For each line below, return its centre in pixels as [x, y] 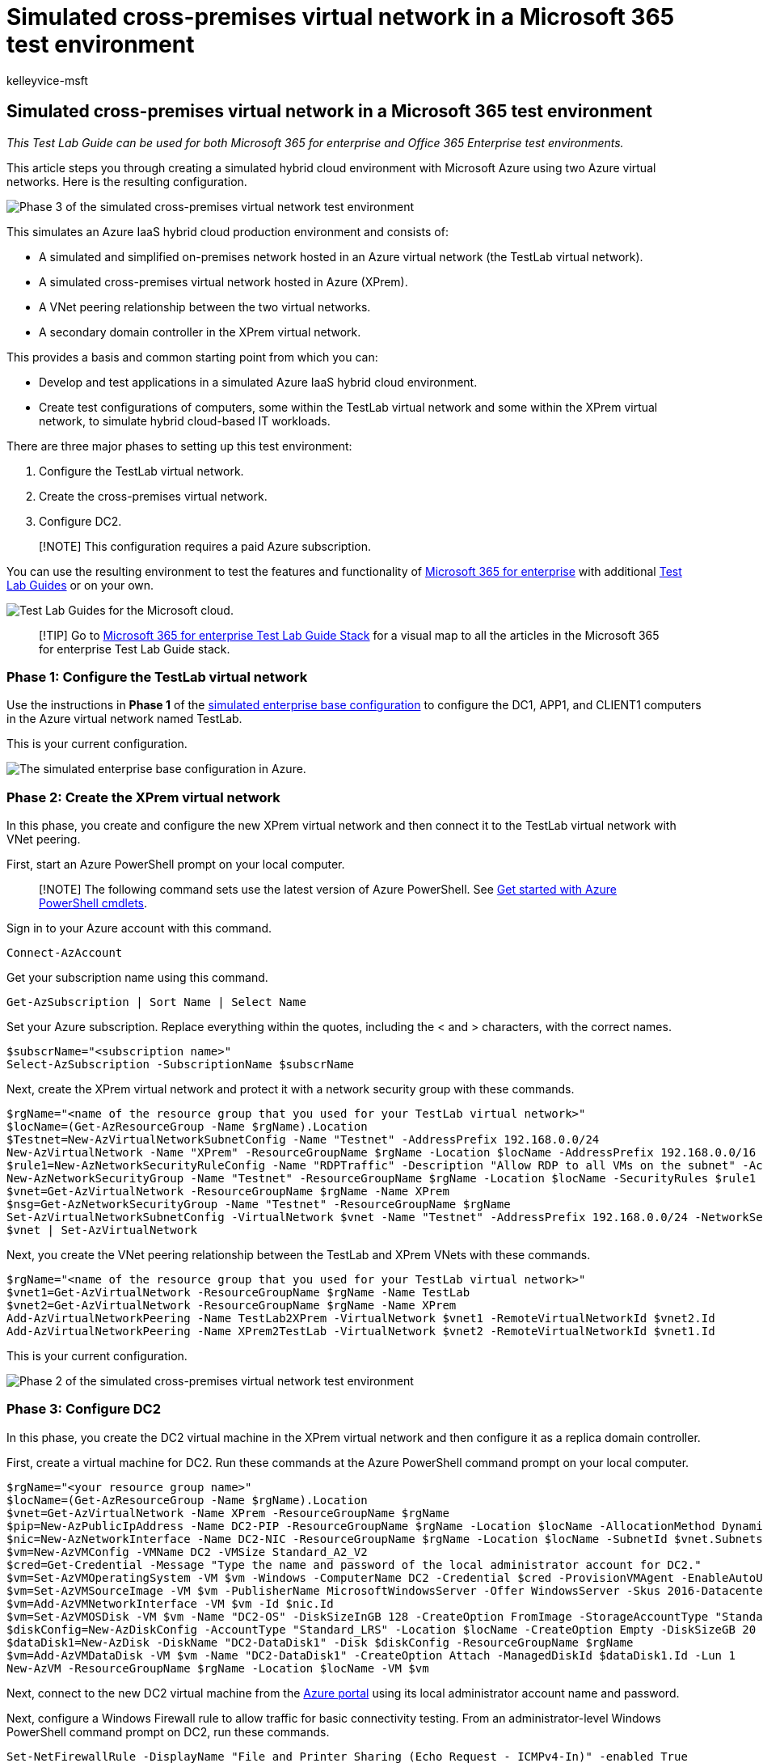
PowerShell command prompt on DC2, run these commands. [168, 1731]
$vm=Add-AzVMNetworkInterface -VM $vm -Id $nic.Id [170, 1603]
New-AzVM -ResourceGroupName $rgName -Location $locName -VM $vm [218, 1668]
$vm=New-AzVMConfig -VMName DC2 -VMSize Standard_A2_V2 [187, 1552]
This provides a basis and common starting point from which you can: [192, 357]
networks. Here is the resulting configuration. [127, 181]
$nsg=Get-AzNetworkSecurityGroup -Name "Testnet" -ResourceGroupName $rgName [259, 1205]
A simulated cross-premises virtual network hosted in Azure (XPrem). [223, 281]
